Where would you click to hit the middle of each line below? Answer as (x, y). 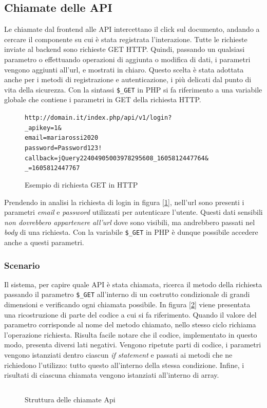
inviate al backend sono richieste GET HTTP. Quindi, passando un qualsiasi (125, 49)
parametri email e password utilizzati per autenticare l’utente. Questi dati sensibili (133, 212)
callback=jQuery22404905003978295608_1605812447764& (117, 158)
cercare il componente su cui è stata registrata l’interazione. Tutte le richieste (126, 39)
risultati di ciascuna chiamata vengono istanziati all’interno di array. (112, 375)
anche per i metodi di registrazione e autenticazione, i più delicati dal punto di (128, 79)
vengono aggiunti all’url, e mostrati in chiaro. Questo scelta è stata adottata (124, 69)
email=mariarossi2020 (62, 138)
